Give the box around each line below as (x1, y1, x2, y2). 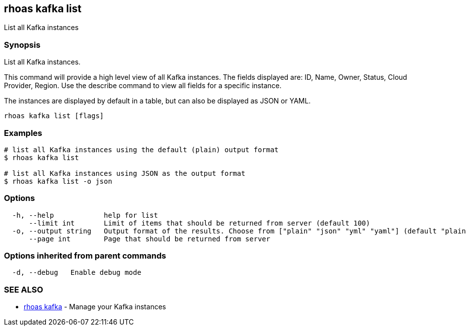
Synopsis (4, 39, 40, 50)
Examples (4, 128, 42, 138)
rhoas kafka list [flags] (4, 112, 104, 120)
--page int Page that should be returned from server (29, 234, 271, 243)
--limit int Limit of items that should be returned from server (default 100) (29, 219, 370, 227)
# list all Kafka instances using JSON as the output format (4, 169, 245, 177)
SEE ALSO (4, 284, 43, 295)
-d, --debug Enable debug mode (12, 268, 142, 277)
